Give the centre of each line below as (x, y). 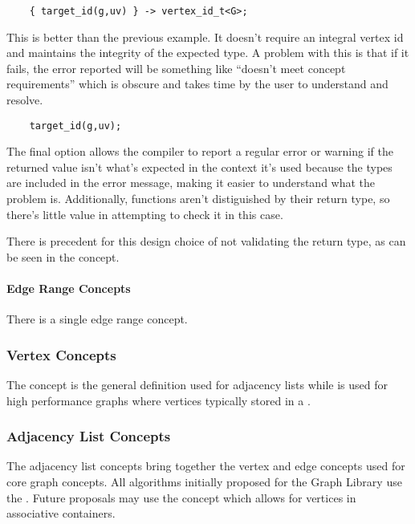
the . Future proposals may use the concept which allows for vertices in (181, 497)
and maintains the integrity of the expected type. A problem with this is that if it (208, 53)
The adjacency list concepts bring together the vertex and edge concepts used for (206, 466)
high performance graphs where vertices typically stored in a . (159, 400)
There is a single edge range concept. (97, 319)
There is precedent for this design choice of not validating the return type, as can (206, 241)
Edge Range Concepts (69, 288)
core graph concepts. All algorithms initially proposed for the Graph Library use (204, 482)
